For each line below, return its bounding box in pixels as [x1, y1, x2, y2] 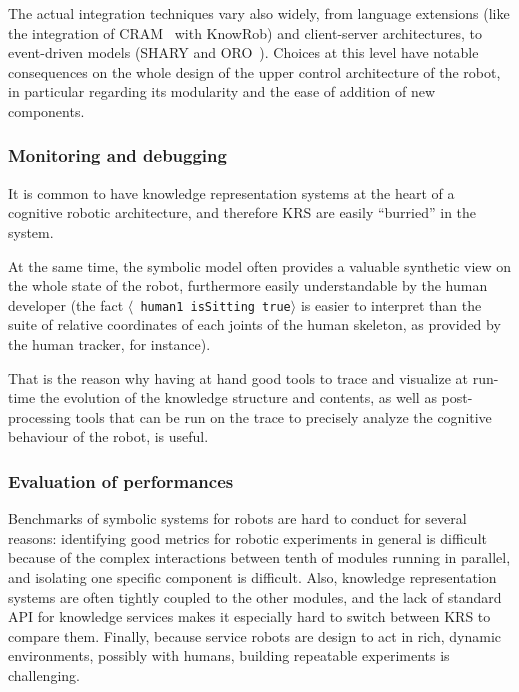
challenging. [8, 664, 80, 685]
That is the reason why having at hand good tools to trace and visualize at [8, 367, 469, 388]
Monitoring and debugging [8, 143, 227, 168]
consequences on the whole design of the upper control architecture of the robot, [8, 61, 501, 82]
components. [8, 100, 85, 121]
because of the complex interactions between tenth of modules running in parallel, [8, 547, 511, 568]
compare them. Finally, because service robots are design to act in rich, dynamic [8, 625, 502, 646]
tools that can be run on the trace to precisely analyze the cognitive [75, 406, 492, 427]
